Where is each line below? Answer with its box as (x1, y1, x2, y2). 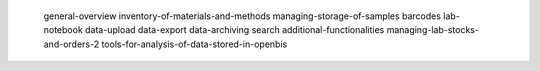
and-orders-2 (43, 38, 100, 50)
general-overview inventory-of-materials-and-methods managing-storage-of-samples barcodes (43, 10, 442, 22)
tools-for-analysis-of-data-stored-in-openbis (101, 38, 288, 50)
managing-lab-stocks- (386, 24, 480, 36)
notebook (43, 24, 84, 36)
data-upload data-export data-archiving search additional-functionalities (85, 24, 385, 36)
